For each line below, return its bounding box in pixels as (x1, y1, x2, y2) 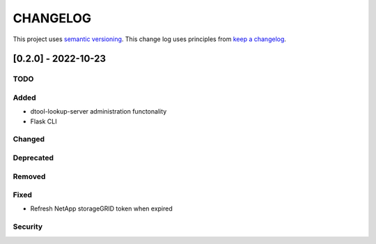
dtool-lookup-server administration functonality (30, 107, 167, 116)
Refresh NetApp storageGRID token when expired (30, 204, 173, 213)
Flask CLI (30, 117, 57, 125)
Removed (13, 171, 46, 181)
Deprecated (13, 153, 54, 162)
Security (13, 222, 43, 231)
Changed (13, 135, 45, 144)
